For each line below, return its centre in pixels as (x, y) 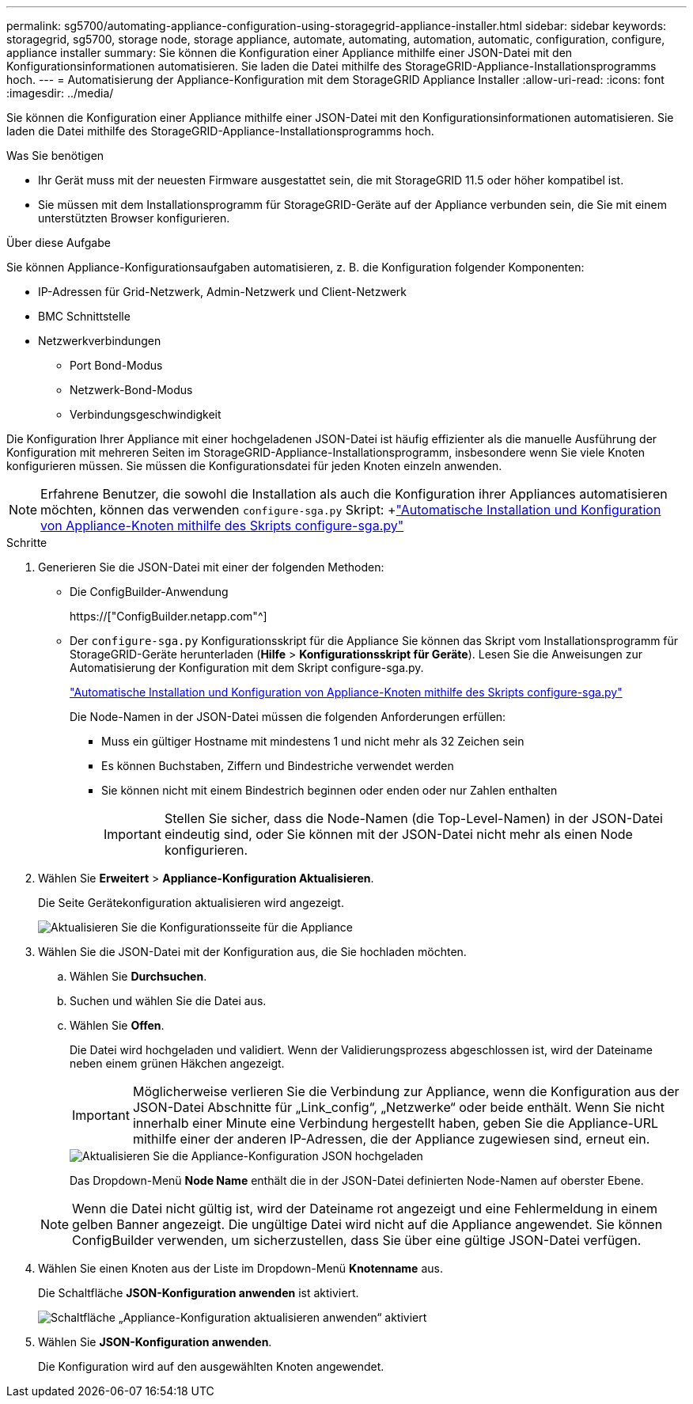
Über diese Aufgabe (59, 243)
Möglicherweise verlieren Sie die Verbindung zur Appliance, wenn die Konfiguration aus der (406, 1091)
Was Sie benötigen (55, 156)
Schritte (27, 543)
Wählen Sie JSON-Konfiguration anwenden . (155, 1342)
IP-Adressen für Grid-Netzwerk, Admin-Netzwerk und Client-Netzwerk (222, 292)
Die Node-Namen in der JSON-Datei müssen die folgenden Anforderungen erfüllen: (288, 717)
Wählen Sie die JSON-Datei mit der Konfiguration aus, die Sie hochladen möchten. (252, 952)
